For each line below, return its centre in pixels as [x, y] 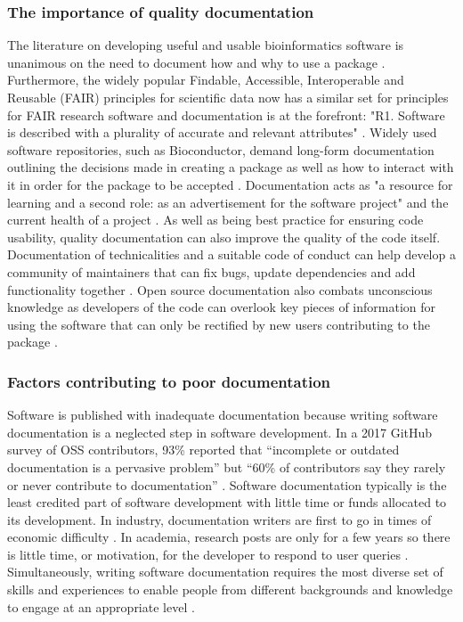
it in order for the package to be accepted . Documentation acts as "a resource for [230, 184]
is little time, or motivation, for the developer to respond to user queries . [208, 554]
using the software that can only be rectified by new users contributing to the [219, 324]
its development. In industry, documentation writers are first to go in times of [219, 519]
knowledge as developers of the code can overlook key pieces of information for [222, 307]
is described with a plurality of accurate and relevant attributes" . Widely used [222, 132]
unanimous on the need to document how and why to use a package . [196, 62]
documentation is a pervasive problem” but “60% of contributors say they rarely [227, 466]
